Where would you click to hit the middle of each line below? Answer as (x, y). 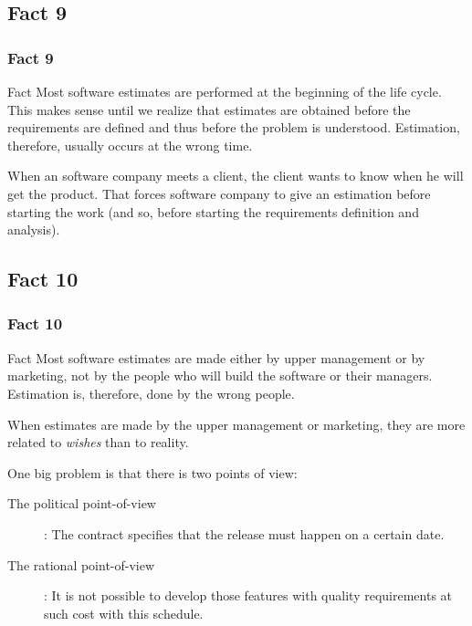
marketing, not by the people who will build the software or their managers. (220, 376)
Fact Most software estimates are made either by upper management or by (216, 357)
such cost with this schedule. (124, 613)
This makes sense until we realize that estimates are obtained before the (209, 109)
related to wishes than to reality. (98, 442)
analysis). (34, 230)
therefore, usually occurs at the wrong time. (130, 145)
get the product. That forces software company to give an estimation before (219, 193)
